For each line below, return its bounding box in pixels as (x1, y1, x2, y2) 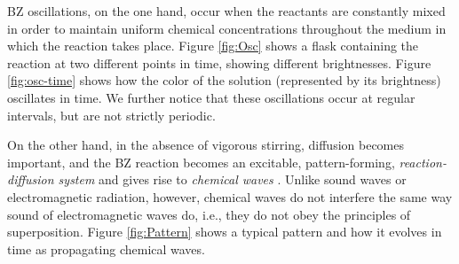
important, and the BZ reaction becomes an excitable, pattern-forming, (7, 152, 395, 171)
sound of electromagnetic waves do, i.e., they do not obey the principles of (7, 205, 411, 223)
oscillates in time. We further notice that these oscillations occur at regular (7, 88, 415, 106)
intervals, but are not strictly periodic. (7, 105, 216, 124)
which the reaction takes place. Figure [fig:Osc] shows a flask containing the (7, 36, 419, 55)
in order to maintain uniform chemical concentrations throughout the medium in (7, 19, 447, 37)
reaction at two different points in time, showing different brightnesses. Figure (7, 53, 431, 72)
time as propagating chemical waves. (7, 239, 205, 258)
